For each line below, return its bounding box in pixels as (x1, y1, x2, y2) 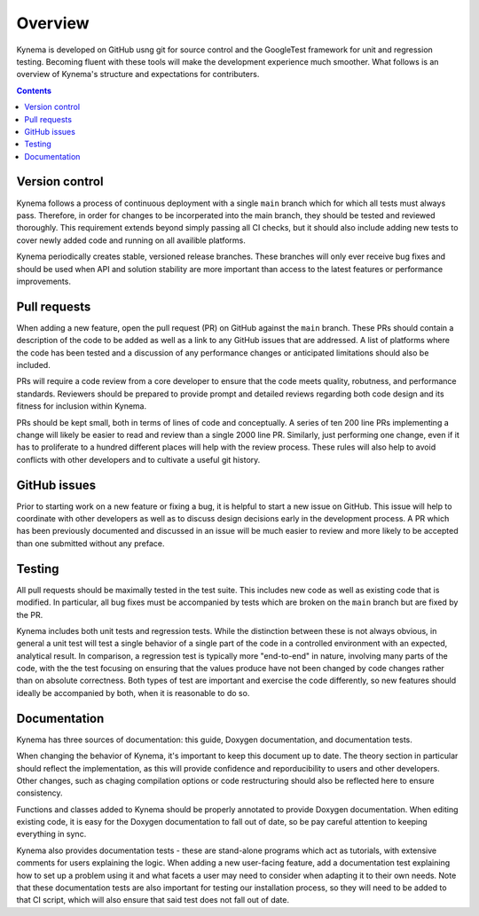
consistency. (16, 787, 63, 798)
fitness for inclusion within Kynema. (16, 401, 147, 411)
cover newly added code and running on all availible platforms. (16, 235, 246, 246)
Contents (16, 85, 52, 96)
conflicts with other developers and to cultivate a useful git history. (16, 454, 261, 465)
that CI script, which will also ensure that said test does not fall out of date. (16, 895, 290, 905)
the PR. (16, 609, 43, 620)
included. (16, 360, 51, 370)
